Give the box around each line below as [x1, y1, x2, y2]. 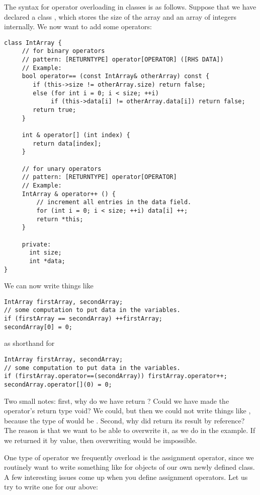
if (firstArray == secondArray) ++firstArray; [4, 315, 162, 323]
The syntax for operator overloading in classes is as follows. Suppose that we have [4, 2, 256, 12]
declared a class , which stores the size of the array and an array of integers [4, 11, 236, 22]
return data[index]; [33, 140, 102, 147]
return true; [33, 106, 76, 114]
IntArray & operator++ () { [22, 190, 116, 198]
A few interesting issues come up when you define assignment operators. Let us [4, 471, 248, 482]
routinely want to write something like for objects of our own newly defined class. [4, 462, 255, 472]
